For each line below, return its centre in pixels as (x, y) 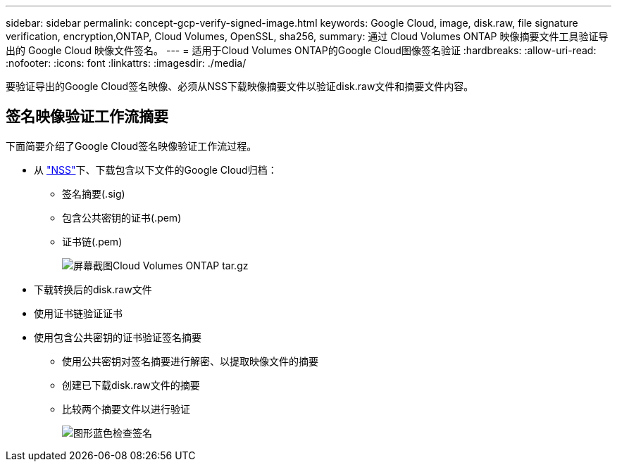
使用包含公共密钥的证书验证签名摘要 (118, 337)
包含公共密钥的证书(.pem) (122, 217)
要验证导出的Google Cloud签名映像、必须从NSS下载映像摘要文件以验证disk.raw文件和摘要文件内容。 (240, 86)
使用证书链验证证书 (78, 313)
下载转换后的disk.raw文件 (93, 289)
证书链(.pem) (92, 241)
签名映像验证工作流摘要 (87, 117)
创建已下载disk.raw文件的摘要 (131, 385)
